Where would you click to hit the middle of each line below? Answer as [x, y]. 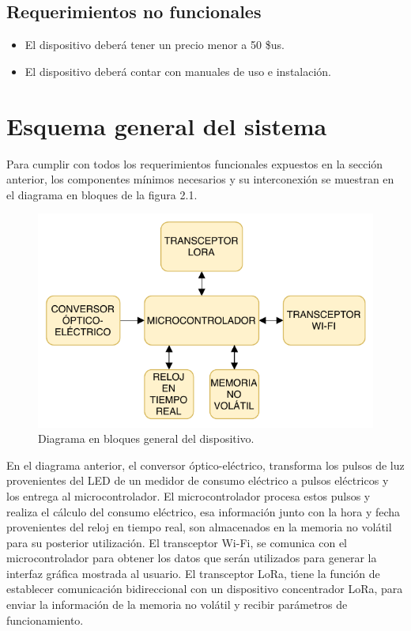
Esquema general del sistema [167, 125]
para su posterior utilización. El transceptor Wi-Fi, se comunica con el [177, 542]
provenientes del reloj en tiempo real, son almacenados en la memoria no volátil [199, 527]
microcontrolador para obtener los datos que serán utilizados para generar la [192, 558]
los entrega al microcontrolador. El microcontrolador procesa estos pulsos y [189, 495]
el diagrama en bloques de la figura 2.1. [102, 194]
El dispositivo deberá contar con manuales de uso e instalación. [178, 71]
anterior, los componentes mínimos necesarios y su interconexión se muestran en [200, 179]
